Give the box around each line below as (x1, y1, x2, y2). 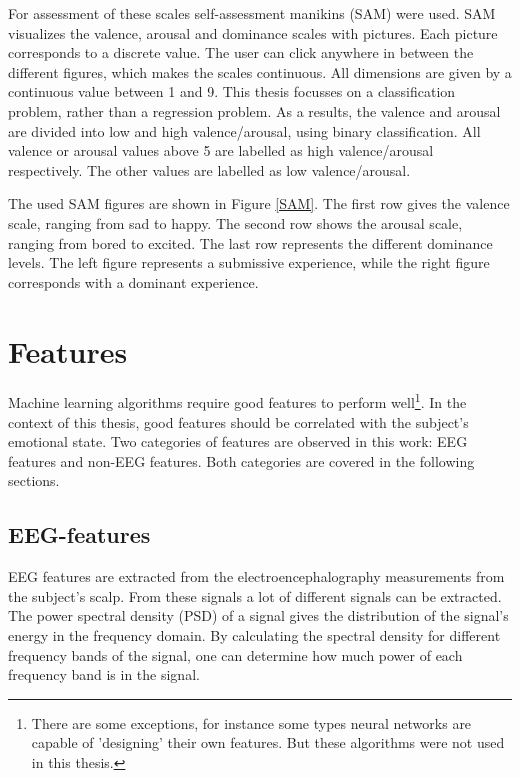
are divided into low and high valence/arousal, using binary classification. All (8, 120, 481, 141)
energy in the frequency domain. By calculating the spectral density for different (8, 625, 501, 646)
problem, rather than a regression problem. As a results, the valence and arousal (8, 100, 501, 121)
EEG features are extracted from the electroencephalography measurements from (8, 566, 505, 587)
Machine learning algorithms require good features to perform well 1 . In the (8, 389, 467, 413)
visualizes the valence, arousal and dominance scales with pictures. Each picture (8, 22, 498, 43)
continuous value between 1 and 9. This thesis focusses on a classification (8, 81, 456, 102)
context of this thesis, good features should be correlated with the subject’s (8, 411, 469, 432)
